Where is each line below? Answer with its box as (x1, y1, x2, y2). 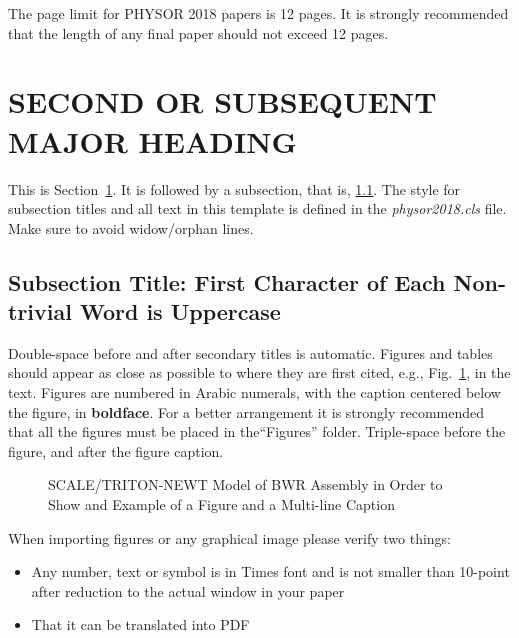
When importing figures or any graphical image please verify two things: (8, 527, 452, 548)
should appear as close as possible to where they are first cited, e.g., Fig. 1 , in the (8, 362, 511, 383)
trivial (8, 296, 72, 327)
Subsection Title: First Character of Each (8, 266, 446, 297)
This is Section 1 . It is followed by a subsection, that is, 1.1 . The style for (8, 178, 461, 199)
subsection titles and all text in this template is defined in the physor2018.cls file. (8, 198, 507, 219)
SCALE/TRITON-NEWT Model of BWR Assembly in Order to (48, 474, 443, 495)
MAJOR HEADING (8, 120, 297, 161)
